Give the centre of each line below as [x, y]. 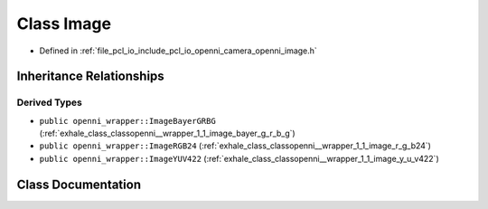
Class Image [64, 24]
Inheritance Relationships [90, 76]
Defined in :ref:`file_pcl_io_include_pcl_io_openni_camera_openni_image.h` [178, 51]
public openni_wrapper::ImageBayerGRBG [127, 121]
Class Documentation [79, 184]
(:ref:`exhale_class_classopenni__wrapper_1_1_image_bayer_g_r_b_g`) [167, 133]
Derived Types [50, 102]
